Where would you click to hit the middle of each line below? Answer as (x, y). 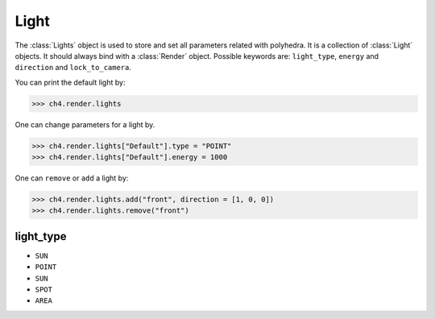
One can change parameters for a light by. (85, 124)
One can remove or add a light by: (72, 178)
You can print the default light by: (70, 82)
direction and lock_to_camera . (73, 68)
